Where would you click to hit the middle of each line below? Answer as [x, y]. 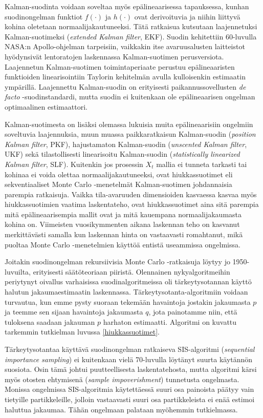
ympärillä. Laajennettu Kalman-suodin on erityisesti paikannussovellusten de [125, 86]
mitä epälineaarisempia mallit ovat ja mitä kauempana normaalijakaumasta [123, 214]
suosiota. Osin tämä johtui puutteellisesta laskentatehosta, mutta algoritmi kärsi [131, 369]
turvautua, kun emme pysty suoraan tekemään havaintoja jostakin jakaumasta [128, 301]
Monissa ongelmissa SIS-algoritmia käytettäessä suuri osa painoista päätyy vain [129, 389]
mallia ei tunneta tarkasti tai [202, 164]
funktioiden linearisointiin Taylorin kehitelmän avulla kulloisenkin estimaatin [125, 77]
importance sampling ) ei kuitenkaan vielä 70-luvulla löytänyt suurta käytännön [129, 359]
